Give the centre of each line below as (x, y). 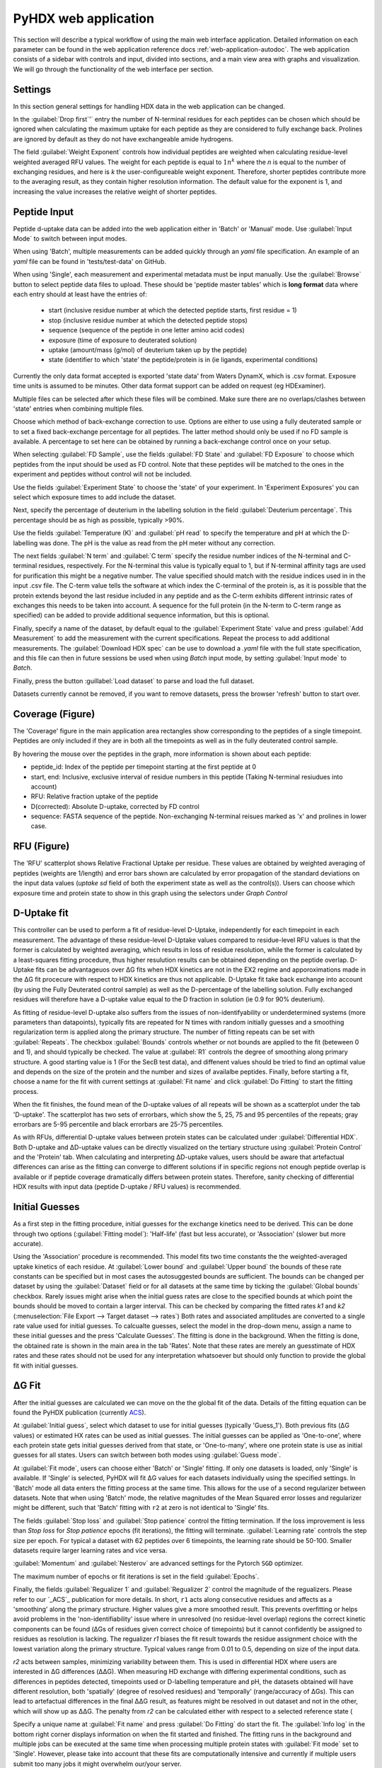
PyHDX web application (84, 18)
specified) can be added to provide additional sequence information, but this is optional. (141, 615)
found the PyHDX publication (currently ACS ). (80, 1412)
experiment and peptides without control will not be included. (103, 475)
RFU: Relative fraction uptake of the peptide (94, 796)
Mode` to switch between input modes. (70, 239)
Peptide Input (44, 212)
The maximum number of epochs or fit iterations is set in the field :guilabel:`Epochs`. (136, 1576)
